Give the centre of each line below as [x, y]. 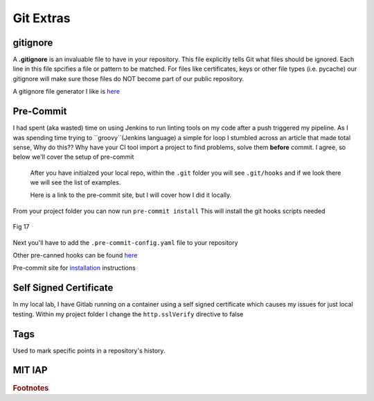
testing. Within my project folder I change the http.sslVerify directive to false [128, 314]
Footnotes [31, 388]
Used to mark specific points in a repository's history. [89, 350]
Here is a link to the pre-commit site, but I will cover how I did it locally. [131, 195]
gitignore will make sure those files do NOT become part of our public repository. [128, 78]
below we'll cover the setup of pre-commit [73, 157]
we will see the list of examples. [75, 182]
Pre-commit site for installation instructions [74, 268]
